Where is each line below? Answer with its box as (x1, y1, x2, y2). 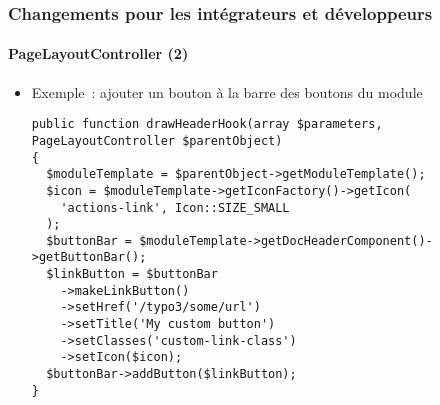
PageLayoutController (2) (8, 43, 189, 64)
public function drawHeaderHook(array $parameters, (31, 117, 383, 132)
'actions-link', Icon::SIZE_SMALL (60, 200, 290, 215)
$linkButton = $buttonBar (46, 267, 218, 282)
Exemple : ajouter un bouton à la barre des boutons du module (31, 81, 423, 102)
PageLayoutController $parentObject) (31, 133, 283, 148)
